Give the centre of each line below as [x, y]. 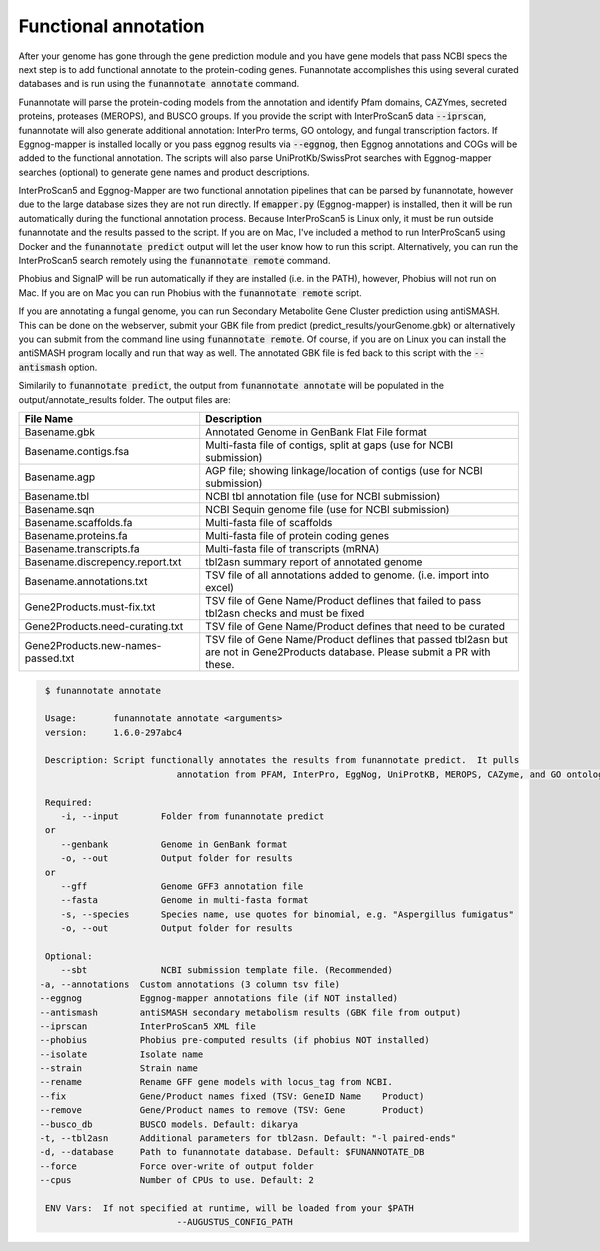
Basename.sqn [59, 509]
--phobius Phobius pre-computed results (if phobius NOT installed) [234, 1040]
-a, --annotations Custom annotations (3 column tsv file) [190, 984]
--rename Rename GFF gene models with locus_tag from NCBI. [216, 1082]
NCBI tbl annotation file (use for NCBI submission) [323, 496]
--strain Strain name [119, 1068]
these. [220, 664]
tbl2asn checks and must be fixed [285, 613]
